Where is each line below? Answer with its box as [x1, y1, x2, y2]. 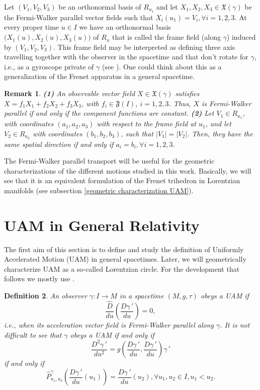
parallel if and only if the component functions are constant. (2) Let [4, 108, 214, 118]
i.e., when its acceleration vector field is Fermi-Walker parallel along [4, 320, 214, 330]
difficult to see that [4, 329, 62, 340]
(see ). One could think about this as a [102, 61, 222, 71]
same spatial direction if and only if [4, 138, 114, 149]
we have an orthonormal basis [79, 22, 171, 32]
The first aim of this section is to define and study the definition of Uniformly [4, 244, 244, 254]
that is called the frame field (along [112, 32, 221, 42]
